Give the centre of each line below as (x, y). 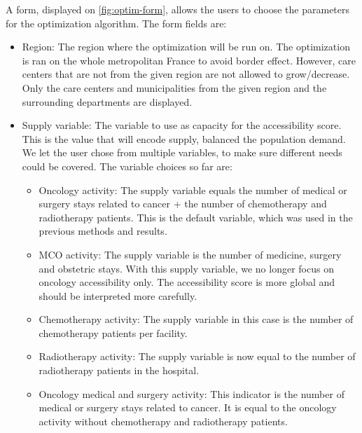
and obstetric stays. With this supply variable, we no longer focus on (186, 268)
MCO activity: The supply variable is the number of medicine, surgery (190, 254)
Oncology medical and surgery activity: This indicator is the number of (192, 393)
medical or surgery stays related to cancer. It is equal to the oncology (188, 407)
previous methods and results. (103, 231)
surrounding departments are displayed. (107, 101)
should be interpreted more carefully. (118, 295)
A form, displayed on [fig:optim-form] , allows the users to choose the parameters (178, 9)
